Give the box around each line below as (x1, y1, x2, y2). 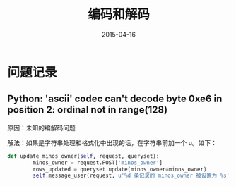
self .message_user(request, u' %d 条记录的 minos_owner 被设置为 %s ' (33, 172, 230, 180)
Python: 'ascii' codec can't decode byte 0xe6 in (7, 93, 223, 105)
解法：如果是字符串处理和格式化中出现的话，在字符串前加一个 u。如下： (7, 138, 218, 147)
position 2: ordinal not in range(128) (7, 104, 168, 116)
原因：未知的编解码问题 (7, 123, 76, 132)
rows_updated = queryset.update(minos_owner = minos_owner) (33, 166, 207, 173)
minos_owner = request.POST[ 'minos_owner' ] (33, 159, 163, 166)
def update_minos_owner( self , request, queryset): (7, 152, 160, 159)
